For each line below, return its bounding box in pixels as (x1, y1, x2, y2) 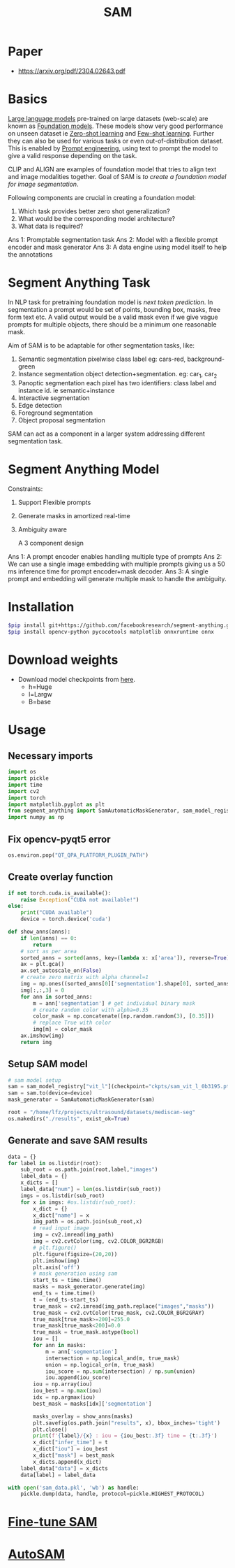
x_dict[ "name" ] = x (33, 1211, 90, 1219)
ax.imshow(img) (20, 1032, 65, 1039)
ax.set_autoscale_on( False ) (20, 967, 102, 974)
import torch (8, 794, 46, 801)
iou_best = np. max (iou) (33, 1388, 102, 1395)
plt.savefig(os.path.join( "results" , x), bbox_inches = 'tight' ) (33, 1419, 220, 1427)
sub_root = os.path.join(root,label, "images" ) (20, 1166, 158, 1174)
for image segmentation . (8, 180, 79, 188)
